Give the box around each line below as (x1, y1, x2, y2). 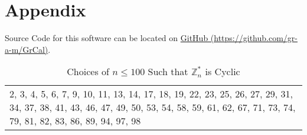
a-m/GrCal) (5, 43, 48, 55)
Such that (148, 65, 188, 79)
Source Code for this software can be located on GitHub (5, 32, 208, 44)
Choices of (67, 65, 109, 79)
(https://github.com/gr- (210, 32, 298, 44)
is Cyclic (205, 65, 240, 79)
